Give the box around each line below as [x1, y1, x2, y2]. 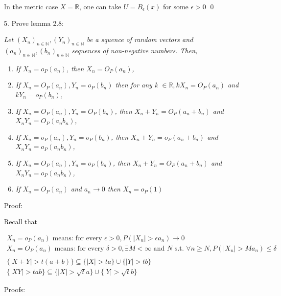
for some [163, 1, 188, 11]
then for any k [115, 80, 158, 90]
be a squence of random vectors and [87, 34, 193, 44]
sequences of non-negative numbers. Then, [71, 45, 198, 55]
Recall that [4, 216, 37, 227]
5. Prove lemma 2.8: [4, 18, 64, 28]
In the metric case [4, 1, 58, 11]
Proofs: [4, 284, 25, 294]
